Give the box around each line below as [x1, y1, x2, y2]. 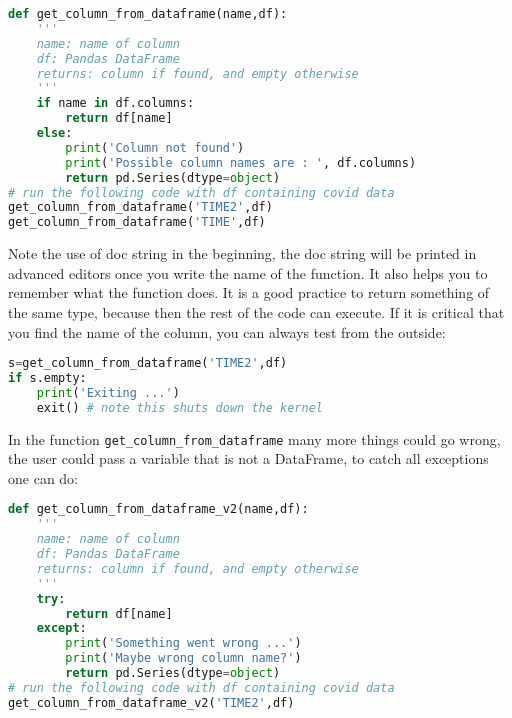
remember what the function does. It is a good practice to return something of [8, 282, 490, 303]
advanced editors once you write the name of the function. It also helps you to [8, 262, 488, 283]
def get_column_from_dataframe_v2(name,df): [8, 502, 309, 517]
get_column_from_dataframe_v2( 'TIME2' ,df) [8, 695, 295, 710]
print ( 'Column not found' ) [65, 140, 245, 155]
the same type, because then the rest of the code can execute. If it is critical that [8, 301, 505, 322]
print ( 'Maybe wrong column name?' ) [65, 651, 302, 666]
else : [36, 126, 73, 140]
